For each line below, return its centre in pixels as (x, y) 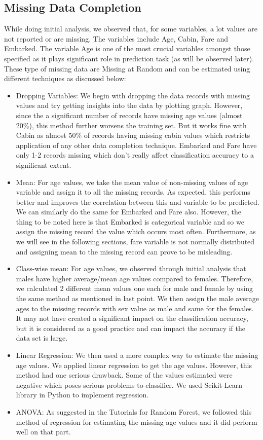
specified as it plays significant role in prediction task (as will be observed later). (129, 58)
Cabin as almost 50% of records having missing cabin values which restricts (133, 135)
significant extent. (44, 164)
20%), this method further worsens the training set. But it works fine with (131, 125)
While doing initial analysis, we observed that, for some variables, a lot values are (131, 29)
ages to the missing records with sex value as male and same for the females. (135, 308)
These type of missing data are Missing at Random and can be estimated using (127, 68)
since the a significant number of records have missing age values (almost (129, 115)
